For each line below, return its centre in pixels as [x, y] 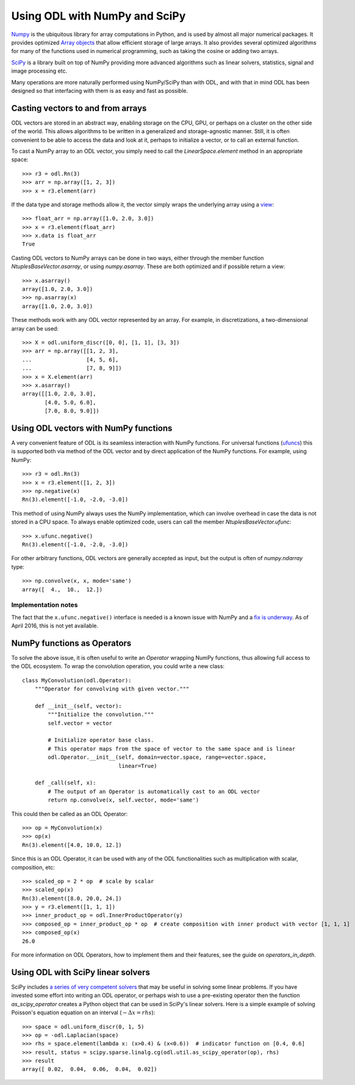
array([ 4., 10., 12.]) [63, 589]
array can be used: [35, 328]
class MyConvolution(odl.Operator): [77, 680]
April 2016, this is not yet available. [55, 626]
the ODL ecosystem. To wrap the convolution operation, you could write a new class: [118, 667]
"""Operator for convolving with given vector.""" [112, 689]
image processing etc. [39, 71]
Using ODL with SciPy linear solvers [81, 972]
